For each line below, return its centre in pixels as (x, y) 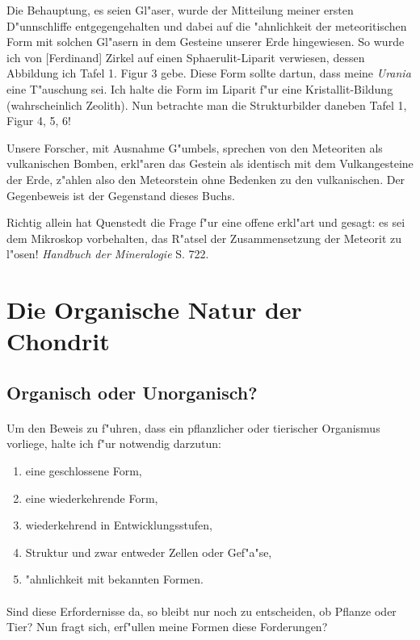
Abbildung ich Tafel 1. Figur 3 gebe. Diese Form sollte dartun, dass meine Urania (209, 73)
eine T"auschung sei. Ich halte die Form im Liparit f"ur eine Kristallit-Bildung (200, 88)
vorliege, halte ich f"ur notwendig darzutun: (114, 443)
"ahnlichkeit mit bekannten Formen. (114, 579)
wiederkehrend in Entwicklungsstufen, (119, 525)
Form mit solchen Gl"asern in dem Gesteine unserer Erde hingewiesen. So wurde (206, 42)
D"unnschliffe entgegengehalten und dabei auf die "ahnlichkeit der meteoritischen (207, 25)
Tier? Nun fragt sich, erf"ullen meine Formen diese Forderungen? (167, 627)
